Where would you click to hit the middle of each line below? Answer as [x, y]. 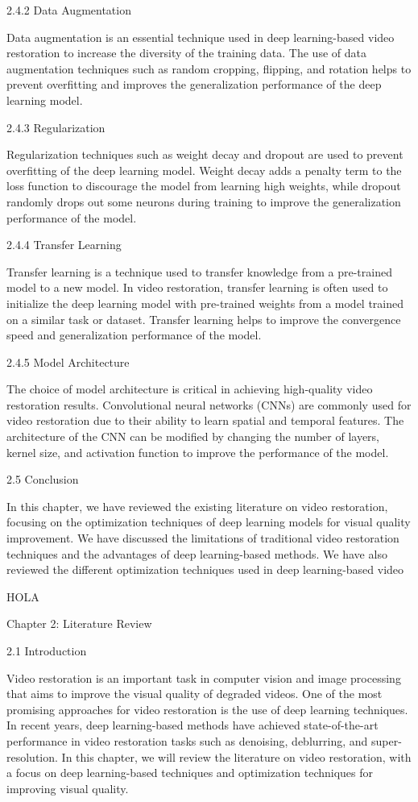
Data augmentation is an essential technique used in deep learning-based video [201, 37]
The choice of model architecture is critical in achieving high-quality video [190, 389]
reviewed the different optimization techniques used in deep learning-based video [205, 569]
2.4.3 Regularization [56, 127]
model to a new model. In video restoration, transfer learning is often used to [197, 287]
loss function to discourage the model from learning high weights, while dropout [204, 186]
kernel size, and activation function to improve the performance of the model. [198, 452]
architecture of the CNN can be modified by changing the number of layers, [193, 436]
